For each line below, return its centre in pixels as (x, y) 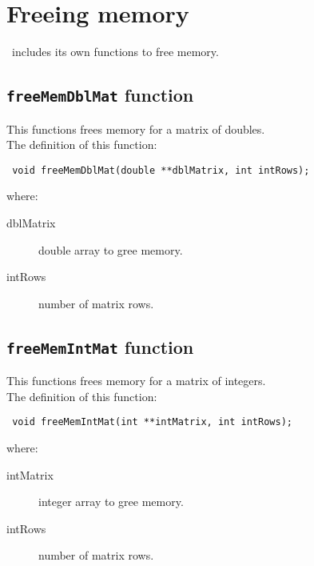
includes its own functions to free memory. (115, 52)
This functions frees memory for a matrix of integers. (136, 381)
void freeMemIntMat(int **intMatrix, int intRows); (152, 422)
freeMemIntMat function (100, 346)
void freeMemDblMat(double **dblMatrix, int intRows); (161, 170)
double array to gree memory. (111, 249)
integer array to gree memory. (111, 502)
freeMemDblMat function (100, 95)
